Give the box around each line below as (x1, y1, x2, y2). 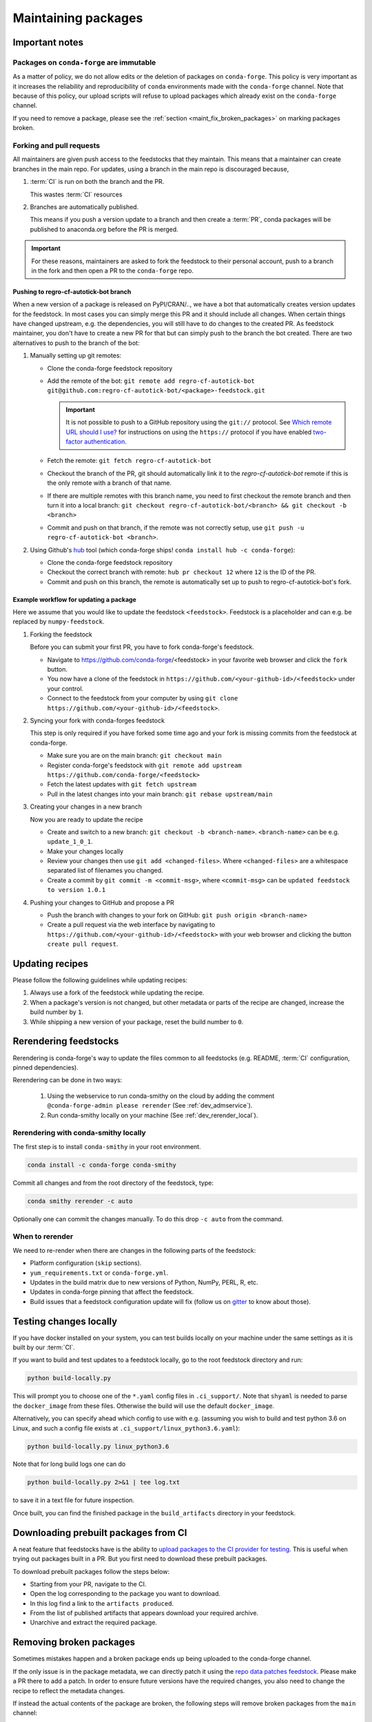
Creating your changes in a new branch (30, 802, 143, 811)
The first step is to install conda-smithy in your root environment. (12, 1142, 201, 1150)
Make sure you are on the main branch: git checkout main (47, 751, 222, 760)
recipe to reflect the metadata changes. (12, 1686, 125, 1694)
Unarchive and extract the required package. (30, 1619, 158, 1627)
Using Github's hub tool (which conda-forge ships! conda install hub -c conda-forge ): (30, 546, 296, 554)
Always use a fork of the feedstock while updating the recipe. (30, 988, 205, 997)
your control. (47, 684, 84, 692)
